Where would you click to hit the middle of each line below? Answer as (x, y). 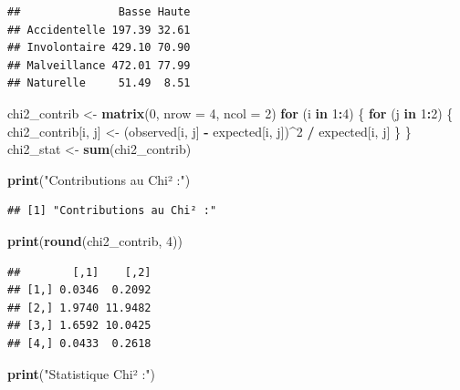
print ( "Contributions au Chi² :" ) (99, 179)
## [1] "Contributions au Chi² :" (112, 211)
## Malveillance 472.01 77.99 (99, 65)
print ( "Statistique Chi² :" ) (82, 373)
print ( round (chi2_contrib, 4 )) (95, 240)
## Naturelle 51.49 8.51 (99, 83)
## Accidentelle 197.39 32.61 (99, 30)
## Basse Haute (99, 12)
